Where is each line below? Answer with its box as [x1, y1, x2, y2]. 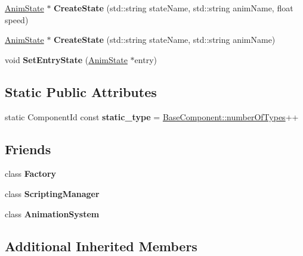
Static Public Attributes [5, 82, 157, 101]
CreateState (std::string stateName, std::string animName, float [54, 2, 293, 14]
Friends [5, 139, 51, 158]
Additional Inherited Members [5, 236, 197, 255]
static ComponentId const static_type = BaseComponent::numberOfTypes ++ [5, 110, 299, 123]
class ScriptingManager [5, 187, 100, 199]
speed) [5, 13, 29, 26]
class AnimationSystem [5, 207, 100, 220]
